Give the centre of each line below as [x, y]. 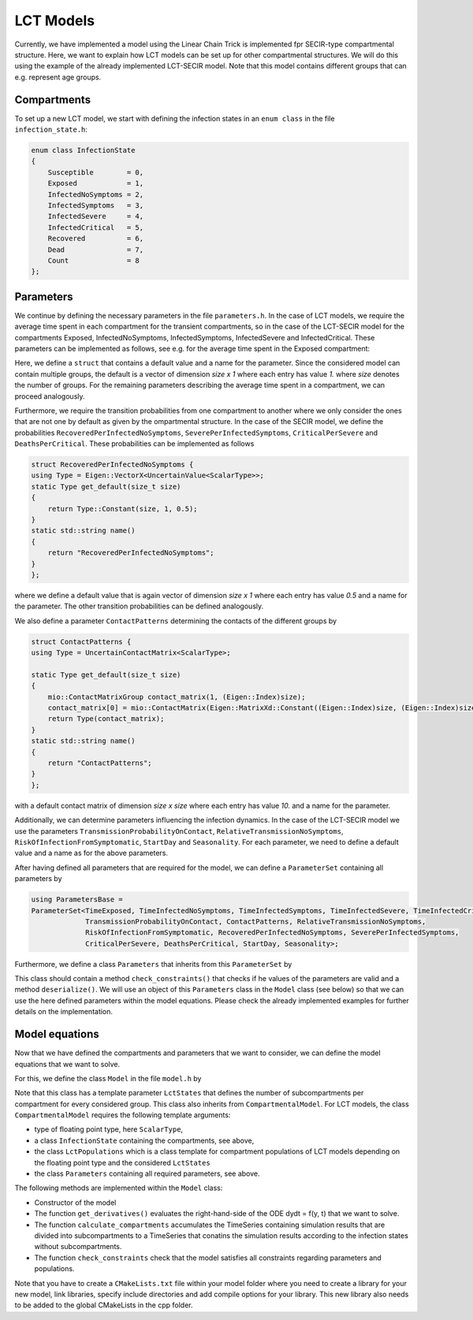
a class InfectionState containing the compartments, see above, [144, 1140]
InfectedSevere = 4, [96, 216]
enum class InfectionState [83, 150]
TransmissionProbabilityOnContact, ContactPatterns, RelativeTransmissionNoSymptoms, [256, 921]
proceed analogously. [50, 396]
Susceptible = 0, [96, 172]
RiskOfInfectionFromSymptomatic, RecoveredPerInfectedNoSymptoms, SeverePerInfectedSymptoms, [272, 933]
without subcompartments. [78, 1247]
